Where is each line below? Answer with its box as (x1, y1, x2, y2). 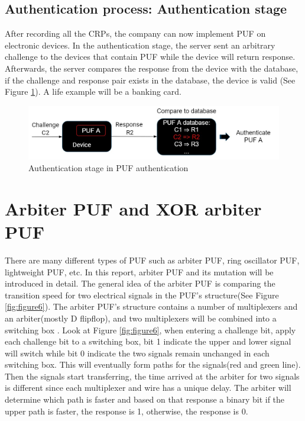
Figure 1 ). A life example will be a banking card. (5, 85, 181, 98)
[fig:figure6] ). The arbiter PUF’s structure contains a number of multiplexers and (5, 300, 298, 313)
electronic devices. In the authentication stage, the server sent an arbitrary (5, 38, 275, 51)
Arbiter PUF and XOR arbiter (5, 196, 262, 220)
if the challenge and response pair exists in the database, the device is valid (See (5, 73, 296, 86)
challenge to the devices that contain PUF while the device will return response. (5, 50, 296, 63)
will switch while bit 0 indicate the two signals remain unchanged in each (5, 346, 270, 359)
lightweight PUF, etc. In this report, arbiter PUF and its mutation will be (5, 265, 274, 278)
